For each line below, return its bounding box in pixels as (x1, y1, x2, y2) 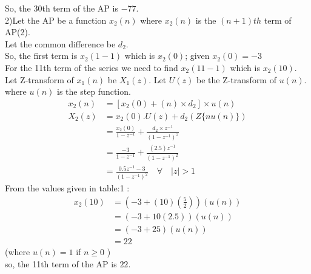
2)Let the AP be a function (5, 13, 107, 26)
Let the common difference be (5, 37, 116, 50)
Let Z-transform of (5, 73, 74, 86)
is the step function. (57, 85, 131, 98)
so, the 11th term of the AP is (5, 257, 117, 270)
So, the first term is (5, 49, 78, 62)
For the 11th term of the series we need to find (5, 61, 178, 74)
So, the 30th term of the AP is (5, 2, 118, 14)
